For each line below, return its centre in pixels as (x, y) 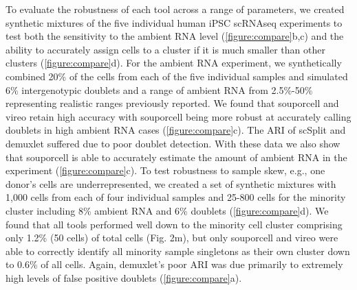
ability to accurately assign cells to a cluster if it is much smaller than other (165, 49)
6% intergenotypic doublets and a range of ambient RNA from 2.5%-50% (159, 89)
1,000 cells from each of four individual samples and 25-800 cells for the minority (176, 197)
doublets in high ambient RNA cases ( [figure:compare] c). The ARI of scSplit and (176, 130)
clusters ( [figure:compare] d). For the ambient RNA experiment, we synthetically (174, 63)
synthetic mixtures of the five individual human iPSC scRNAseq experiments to (174, 22)
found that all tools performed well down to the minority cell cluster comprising (174, 224)
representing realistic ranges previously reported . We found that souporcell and (172, 103)
